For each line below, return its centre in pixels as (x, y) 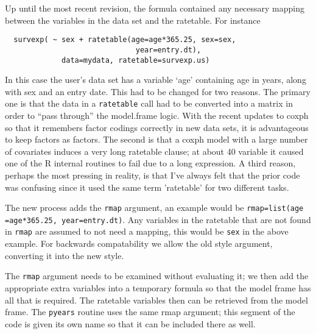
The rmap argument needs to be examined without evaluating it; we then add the (157, 276)
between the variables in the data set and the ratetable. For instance (133, 20)
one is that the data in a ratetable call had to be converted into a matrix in (149, 103)
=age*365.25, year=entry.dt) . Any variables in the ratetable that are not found (158, 219)
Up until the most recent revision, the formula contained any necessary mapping (155, 8)
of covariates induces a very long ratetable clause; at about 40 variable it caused (154, 151)
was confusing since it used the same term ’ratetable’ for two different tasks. (147, 187)
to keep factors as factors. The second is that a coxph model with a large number (156, 139)
